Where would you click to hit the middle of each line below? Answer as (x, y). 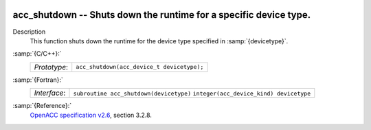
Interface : (50, 93)
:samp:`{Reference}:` (42, 106)
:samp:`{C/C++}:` (37, 54)
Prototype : (51, 67)
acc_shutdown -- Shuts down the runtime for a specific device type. (162, 15)
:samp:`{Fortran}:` (38, 80)
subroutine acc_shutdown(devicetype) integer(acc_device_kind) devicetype (192, 94)
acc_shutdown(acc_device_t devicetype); (140, 67)
